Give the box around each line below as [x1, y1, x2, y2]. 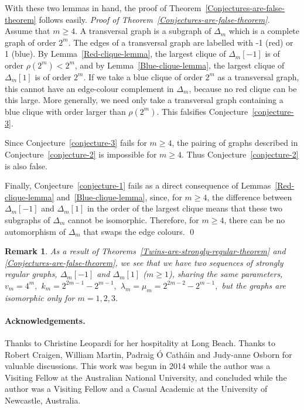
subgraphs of [5, 213, 50, 225]
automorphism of [5, 225, 66, 237]
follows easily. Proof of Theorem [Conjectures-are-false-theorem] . [39, 13, 270, 25]
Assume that [5, 25, 50, 37]
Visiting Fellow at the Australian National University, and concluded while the [5, 371, 287, 383]
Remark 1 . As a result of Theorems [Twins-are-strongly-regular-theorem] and [5, 245, 286, 257]
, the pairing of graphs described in [172, 136, 298, 149]
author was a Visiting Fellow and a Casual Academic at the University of [5, 382, 268, 395]
